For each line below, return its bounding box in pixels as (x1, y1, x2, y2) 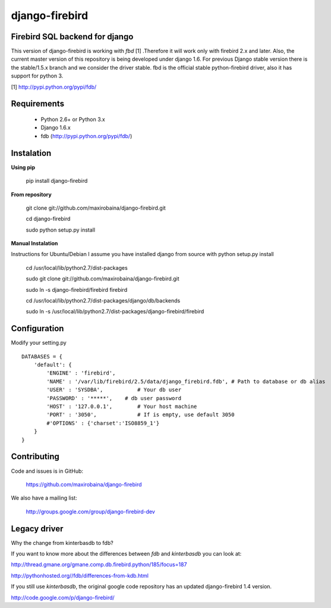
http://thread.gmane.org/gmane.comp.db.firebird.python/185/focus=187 (11, 561, 187, 568)
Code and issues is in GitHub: (11, 467, 83, 475)
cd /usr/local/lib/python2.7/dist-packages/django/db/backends (26, 297, 181, 304)
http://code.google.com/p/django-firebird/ (11, 594, 115, 601)
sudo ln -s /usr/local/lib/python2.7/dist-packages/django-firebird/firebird (26, 308, 204, 315)
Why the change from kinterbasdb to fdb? (11, 539, 114, 546)
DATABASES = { (21, 353, 62, 360)
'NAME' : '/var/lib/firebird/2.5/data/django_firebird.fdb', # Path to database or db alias (46, 378, 326, 385)
